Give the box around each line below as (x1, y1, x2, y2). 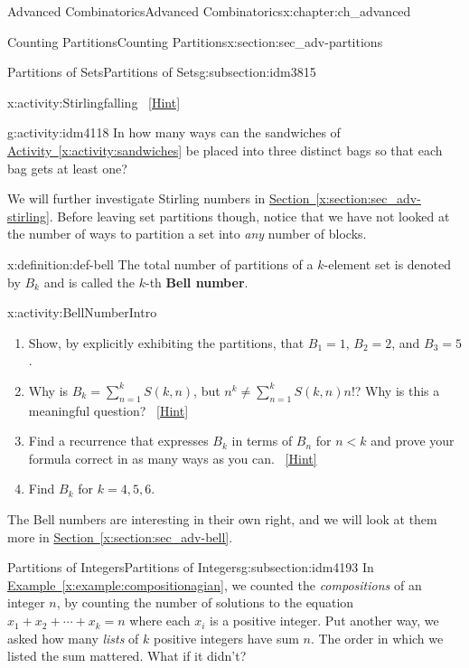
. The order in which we (310, 628, 444, 647)
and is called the (43, 272, 136, 291)
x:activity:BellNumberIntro (7, 303, 157, 322)
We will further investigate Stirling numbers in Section (7, 189, 310, 208)
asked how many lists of (7, 628, 139, 647)
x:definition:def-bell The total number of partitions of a (7, 254, 314, 273)
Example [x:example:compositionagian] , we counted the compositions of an (7, 575, 422, 594)
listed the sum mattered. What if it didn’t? (7, 646, 247, 665)
